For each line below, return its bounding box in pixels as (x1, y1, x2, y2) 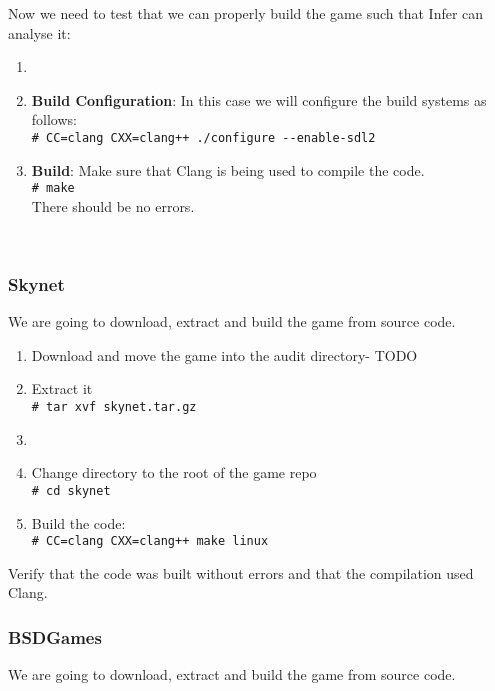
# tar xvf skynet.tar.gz (31, 400, 197, 415)
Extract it (31, 378, 93, 399)
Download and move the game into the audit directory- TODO (31, 344, 418, 365)
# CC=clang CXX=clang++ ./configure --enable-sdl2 (31, 130, 376, 145)
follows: (31, 109, 77, 130)
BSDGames (8, 624, 102, 649)
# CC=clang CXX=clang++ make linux (31, 534, 269, 549)
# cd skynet (31, 483, 111, 498)
